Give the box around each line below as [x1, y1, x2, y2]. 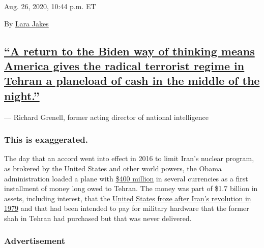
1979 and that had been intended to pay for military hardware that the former [4, 203, 249, 213]
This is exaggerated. [4, 133, 89, 146]
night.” [4, 87, 40, 103]
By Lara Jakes [4, 18, 49, 28]
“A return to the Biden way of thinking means [4, 43, 255, 58]
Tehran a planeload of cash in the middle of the [4, 73, 260, 88]
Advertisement [4, 234, 66, 247]
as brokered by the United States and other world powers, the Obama [4, 163, 222, 173]
